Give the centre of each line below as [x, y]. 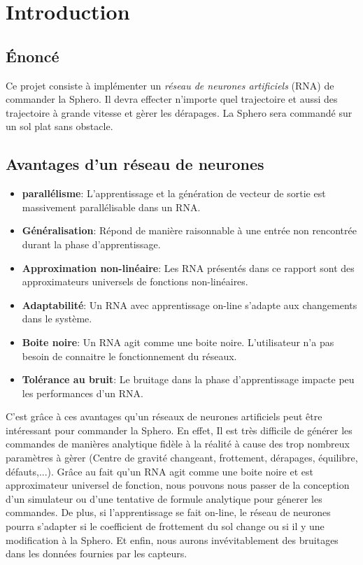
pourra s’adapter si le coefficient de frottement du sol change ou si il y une [165, 526]
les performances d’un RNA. [83, 393]
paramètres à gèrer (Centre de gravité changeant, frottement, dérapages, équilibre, [182, 458]
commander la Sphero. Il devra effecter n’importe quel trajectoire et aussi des [172, 99]
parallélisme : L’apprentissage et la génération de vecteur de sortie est [174, 193]
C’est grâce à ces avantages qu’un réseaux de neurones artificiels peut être [164, 416]
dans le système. [57, 319]
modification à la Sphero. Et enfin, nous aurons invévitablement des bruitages [172, 539]
